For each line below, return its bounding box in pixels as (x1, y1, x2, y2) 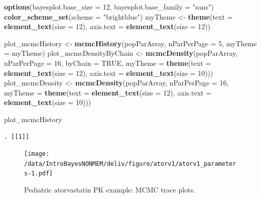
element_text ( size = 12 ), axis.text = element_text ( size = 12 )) (4, 21, 211, 32)
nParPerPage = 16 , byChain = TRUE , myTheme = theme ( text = (4, 57, 211, 68)
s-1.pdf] (24, 170, 53, 177)
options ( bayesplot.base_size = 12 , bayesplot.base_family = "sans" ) (4, 2, 214, 12)
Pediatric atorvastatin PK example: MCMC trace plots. (24, 184, 195, 195)
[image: (24, 150, 50, 158)
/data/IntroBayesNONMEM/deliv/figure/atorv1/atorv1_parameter (24, 160, 236, 167)
